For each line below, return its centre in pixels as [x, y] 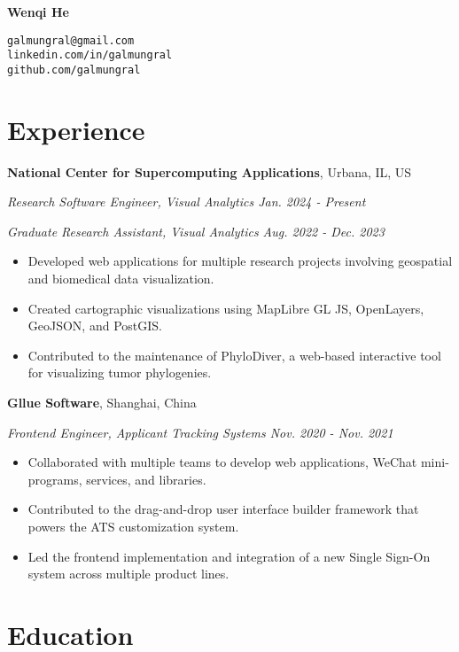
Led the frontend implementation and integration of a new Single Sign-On [229, 556]
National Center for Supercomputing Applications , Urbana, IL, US [210, 171]
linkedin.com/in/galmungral [90, 55]
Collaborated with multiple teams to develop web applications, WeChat [222, 462]
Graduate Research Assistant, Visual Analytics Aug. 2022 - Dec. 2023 [196, 231]
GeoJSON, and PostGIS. [95, 326]
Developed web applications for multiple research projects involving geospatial [240, 261]
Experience [76, 129]
